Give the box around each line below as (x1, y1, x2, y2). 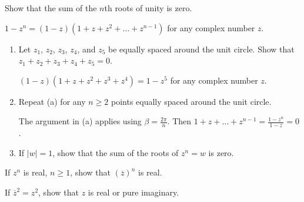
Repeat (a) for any (18, 95, 86, 107)
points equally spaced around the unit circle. (111, 95, 272, 107)
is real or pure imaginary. (88, 186, 179, 198)
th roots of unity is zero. (104, 2, 192, 14)
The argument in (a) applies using (18, 115, 142, 127)
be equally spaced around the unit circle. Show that (108, 42, 295, 55)
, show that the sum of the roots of (52, 146, 179, 158)
